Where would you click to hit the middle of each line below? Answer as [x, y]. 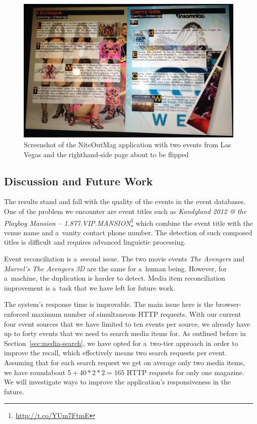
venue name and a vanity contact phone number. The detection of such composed [128, 232]
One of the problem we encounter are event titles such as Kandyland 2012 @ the [125, 211]
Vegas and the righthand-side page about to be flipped [106, 154]
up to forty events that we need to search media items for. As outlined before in [125, 333]
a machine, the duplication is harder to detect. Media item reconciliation [115, 278]
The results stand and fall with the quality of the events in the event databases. [125, 201]
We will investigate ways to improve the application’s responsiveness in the [117, 382]
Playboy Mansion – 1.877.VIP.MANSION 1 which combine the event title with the [128, 222]
